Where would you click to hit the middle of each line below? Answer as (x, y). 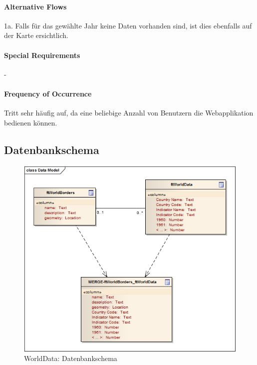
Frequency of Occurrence (48, 93)
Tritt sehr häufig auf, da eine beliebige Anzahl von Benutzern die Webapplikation (129, 113)
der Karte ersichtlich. (36, 35)
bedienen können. (31, 122)
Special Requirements (42, 55)
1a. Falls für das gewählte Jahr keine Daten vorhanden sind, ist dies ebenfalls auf (128, 25)
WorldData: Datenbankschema (71, 358)
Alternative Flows (35, 6)
